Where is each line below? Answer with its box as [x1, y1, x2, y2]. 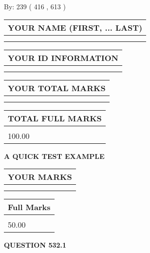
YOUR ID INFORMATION [8, 52, 118, 63]
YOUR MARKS [8, 171, 72, 183]
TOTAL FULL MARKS [8, 112, 102, 124]
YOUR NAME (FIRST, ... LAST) [8, 21, 143, 33]
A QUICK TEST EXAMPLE [4, 151, 105, 161]
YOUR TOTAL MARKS [8, 82, 106, 94]
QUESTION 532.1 [4, 240, 67, 250]
